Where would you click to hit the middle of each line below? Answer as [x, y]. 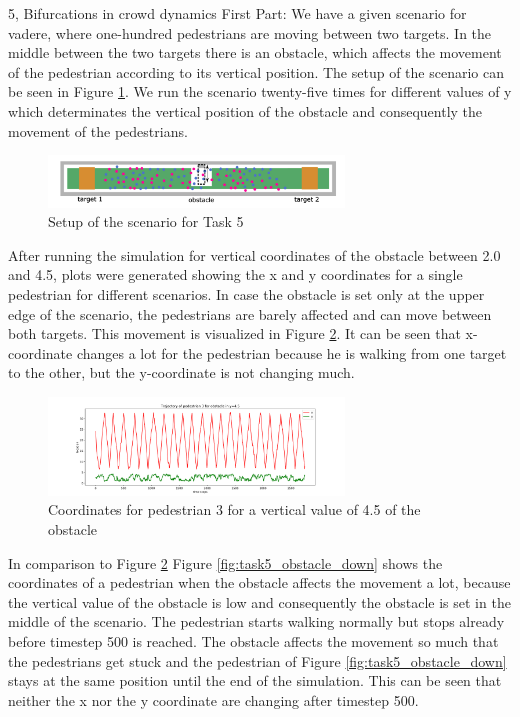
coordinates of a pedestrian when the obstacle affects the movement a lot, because [259, 582]
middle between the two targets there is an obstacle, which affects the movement [255, 52]
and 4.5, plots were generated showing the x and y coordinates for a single [235, 274]
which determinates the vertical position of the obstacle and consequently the [245, 110]
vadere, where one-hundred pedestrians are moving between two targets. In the [250, 32]
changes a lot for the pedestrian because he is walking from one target [291, 352]
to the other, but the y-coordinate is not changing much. [181, 372]
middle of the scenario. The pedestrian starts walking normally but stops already [256, 621]
